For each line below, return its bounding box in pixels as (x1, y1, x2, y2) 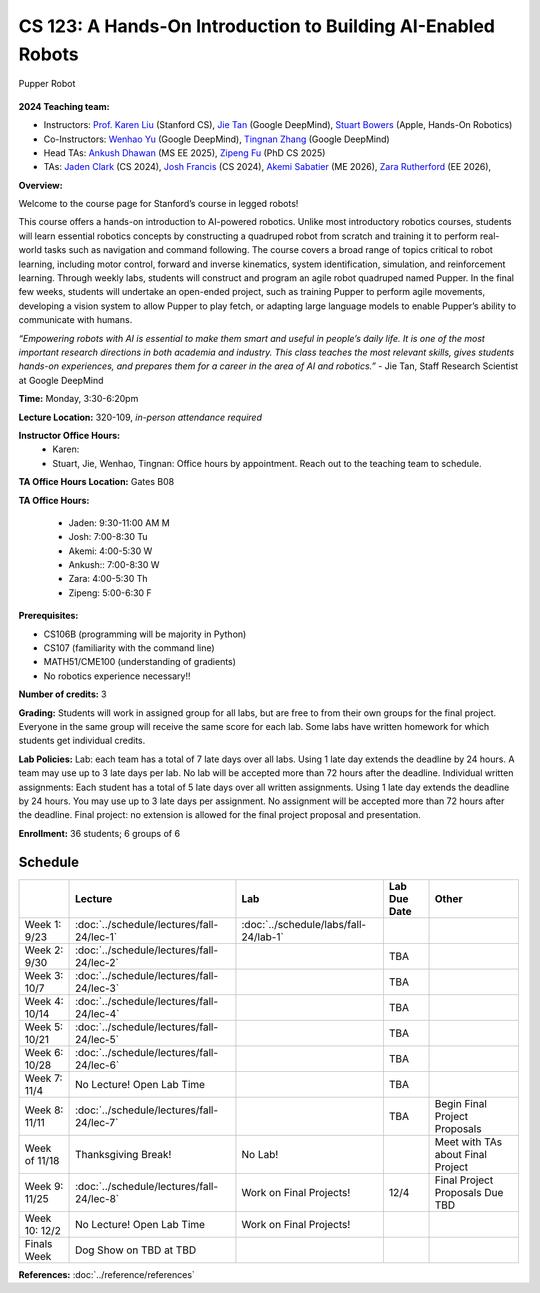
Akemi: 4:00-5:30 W (68, 545, 153, 557)
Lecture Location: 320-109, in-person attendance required (18, 411, 263, 423)
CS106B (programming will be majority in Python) (43, 628, 247, 640)
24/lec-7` (75, 1115, 119, 1129)
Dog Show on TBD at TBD (75, 1243, 197, 1257)
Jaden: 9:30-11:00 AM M (68, 516, 170, 529)
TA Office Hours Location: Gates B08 (18, 476, 175, 488)
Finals (24, 1236, 53, 1250)
